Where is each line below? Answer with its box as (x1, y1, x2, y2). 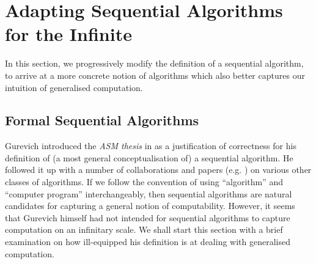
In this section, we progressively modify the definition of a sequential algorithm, (5, 57, 304, 70)
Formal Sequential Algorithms (5, 111, 199, 130)
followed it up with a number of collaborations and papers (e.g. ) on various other (5, 163, 312, 176)
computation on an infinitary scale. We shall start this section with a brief (5, 223, 283, 236)
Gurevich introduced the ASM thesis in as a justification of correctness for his (5, 139, 296, 152)
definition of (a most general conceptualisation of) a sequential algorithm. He (5, 151, 293, 164)
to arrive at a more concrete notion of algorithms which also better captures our (5, 68, 305, 81)
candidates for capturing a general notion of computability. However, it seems (5, 199, 295, 212)
